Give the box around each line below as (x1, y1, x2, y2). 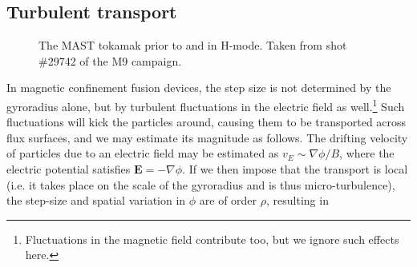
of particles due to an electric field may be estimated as (6, 145, 279, 161)
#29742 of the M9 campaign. (38, 52, 182, 69)
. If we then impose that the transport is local (182, 161, 408, 177)
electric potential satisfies (6, 161, 131, 177)
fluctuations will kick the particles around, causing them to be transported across (6, 114, 407, 130)
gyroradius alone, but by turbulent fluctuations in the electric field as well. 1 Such (6, 95, 405, 114)
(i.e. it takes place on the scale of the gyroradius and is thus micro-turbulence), (6, 176, 395, 193)
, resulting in (266, 192, 329, 209)
